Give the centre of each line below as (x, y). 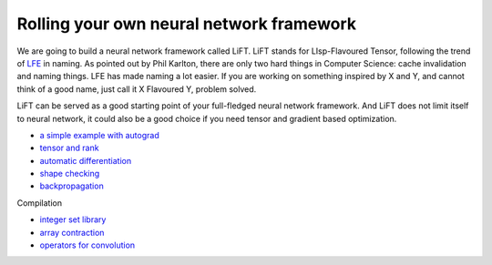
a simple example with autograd (99, 135)
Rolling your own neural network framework (187, 24)
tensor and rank (69, 148)
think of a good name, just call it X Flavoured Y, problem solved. (137, 89)
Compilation (40, 203)
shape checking (70, 174)
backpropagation (72, 186)
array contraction (72, 232)
